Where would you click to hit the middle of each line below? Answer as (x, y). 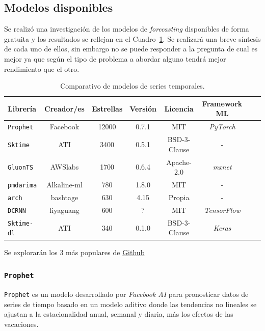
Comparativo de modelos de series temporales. (132, 86)
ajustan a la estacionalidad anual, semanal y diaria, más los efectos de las (119, 314)
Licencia (179, 108)
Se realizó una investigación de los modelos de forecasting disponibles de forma (127, 29)
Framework (222, 103)
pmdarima (22, 185)
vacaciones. (21, 324)
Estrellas (107, 108)
